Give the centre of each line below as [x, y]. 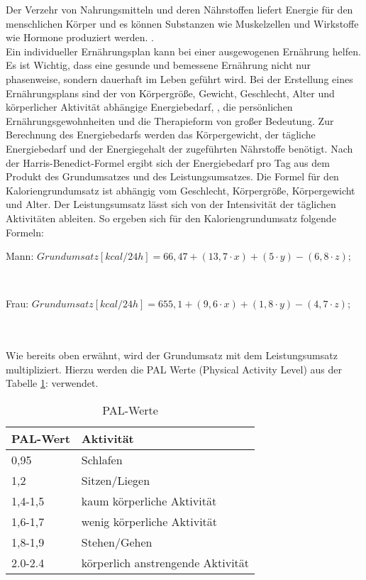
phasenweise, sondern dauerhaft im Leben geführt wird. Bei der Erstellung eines [179, 78]
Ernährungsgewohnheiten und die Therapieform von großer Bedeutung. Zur [170, 120]
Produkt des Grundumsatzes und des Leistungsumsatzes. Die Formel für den [172, 176]
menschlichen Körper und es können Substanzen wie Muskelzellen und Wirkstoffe [182, 23]
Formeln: [25, 232]
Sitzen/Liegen [116, 480]
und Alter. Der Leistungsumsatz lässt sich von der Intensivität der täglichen [171, 204]
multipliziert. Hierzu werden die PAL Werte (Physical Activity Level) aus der [174, 369]
